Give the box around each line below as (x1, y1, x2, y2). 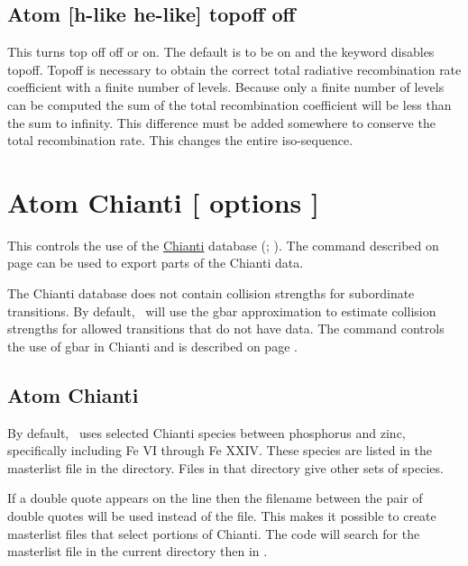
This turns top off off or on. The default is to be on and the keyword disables (7, 42, 435, 61)
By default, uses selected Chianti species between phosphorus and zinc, (7, 423, 406, 442)
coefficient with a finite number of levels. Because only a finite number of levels (7, 78, 445, 96)
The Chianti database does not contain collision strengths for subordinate (7, 284, 415, 303)
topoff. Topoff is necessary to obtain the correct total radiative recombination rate (7, 59, 462, 78)
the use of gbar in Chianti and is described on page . (7, 336, 298, 355)
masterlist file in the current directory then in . (7, 542, 268, 561)
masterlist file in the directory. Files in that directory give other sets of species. (7, 458, 444, 477)
